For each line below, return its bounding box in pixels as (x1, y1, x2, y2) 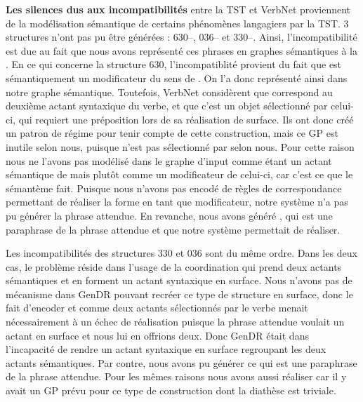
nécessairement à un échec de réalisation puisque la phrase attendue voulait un (6, 314, 345, 329)
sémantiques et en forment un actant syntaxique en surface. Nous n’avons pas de (6, 273, 352, 288)
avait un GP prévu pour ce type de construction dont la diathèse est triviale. (6, 383, 336, 398)
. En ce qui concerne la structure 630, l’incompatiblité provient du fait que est (6, 57, 342, 72)
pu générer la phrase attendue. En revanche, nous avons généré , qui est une (6, 208, 333, 222)
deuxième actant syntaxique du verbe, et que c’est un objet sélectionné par (6, 98, 328, 113)
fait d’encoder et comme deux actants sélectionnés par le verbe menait (6, 300, 308, 315)
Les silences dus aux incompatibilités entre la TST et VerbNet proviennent (6, 2, 351, 16)
